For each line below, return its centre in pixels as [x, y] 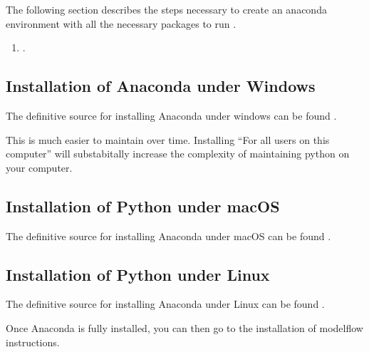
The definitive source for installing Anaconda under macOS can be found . [168, 235]
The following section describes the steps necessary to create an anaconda [166, 9]
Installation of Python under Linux [138, 274]
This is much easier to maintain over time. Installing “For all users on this [168, 139]
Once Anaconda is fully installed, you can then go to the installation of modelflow [184, 327]
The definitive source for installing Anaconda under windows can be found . [171, 115]
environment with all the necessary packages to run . [121, 23]
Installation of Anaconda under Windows [161, 86]
